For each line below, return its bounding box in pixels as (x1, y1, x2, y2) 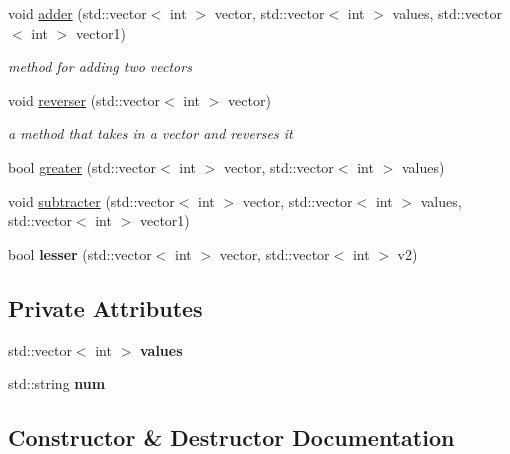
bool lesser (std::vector (8, 243, 152, 264)
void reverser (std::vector (8, 89, 160, 110)
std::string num (8, 373, 106, 394)
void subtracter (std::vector (8, 190, 175, 211)
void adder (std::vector (8, 3, 147, 23)
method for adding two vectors (8, 56, 192, 77)
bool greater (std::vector (8, 156, 156, 177)
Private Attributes (8, 292, 203, 323)
